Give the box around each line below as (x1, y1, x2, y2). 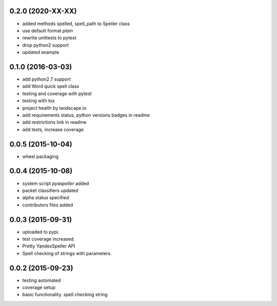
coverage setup (22, 284, 56, 291)
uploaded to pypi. (22, 228, 60, 235)
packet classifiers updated (22, 187, 78, 194)
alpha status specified (22, 195, 69, 201)
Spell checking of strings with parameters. (22, 250, 112, 256)
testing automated (22, 277, 61, 283)
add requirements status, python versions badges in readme (22, 112, 150, 118)
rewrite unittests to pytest (22, 35, 76, 41)
